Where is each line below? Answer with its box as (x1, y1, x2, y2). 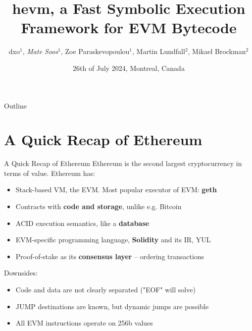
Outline (4, 100, 27, 110)
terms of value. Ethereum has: (4, 167, 95, 178)
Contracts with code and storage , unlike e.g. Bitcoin (15, 201, 182, 211)
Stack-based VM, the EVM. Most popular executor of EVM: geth (15, 184, 217, 195)
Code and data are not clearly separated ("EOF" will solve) (15, 284, 196, 294)
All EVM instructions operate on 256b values (15, 318, 153, 328)
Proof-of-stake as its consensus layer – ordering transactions (15, 251, 204, 261)
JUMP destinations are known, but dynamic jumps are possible (15, 301, 209, 311)
